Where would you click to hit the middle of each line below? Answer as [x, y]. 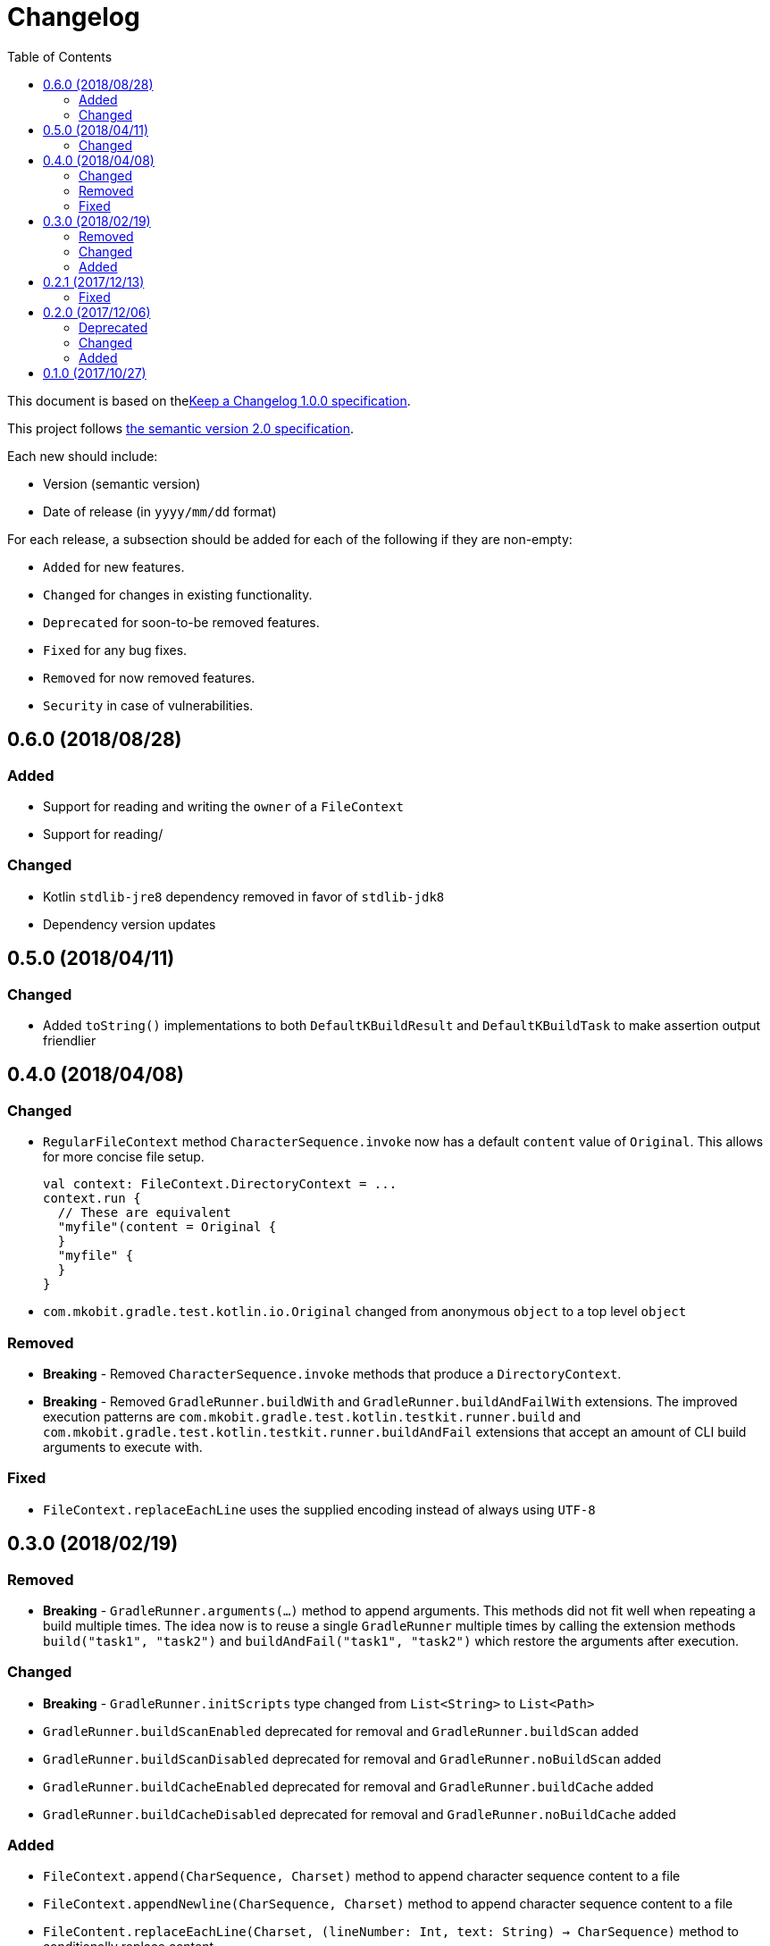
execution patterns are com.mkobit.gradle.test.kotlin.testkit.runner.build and [312, 1416]
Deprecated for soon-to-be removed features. [181, 622]
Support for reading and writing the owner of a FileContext [223, 806]
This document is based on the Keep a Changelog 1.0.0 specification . [209, 400]
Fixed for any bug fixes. [115, 650]
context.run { [92, 1199]
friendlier [70, 1040]
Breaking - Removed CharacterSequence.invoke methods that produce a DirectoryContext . [332, 1373]
